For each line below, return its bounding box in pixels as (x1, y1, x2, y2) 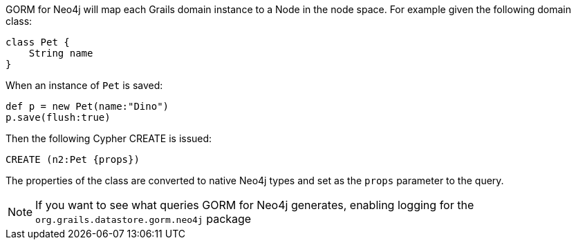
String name (28, 48, 93, 59)
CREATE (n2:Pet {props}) (6, 154, 140, 165)
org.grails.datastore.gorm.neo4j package (35, 212, 252, 226)
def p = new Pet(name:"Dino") (6, 101, 169, 112)
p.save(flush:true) (6, 112, 111, 123)
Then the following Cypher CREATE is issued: (6, 133, 212, 144)
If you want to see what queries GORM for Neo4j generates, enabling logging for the (35, 198, 474, 212)
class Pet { (6, 37, 70, 48)
